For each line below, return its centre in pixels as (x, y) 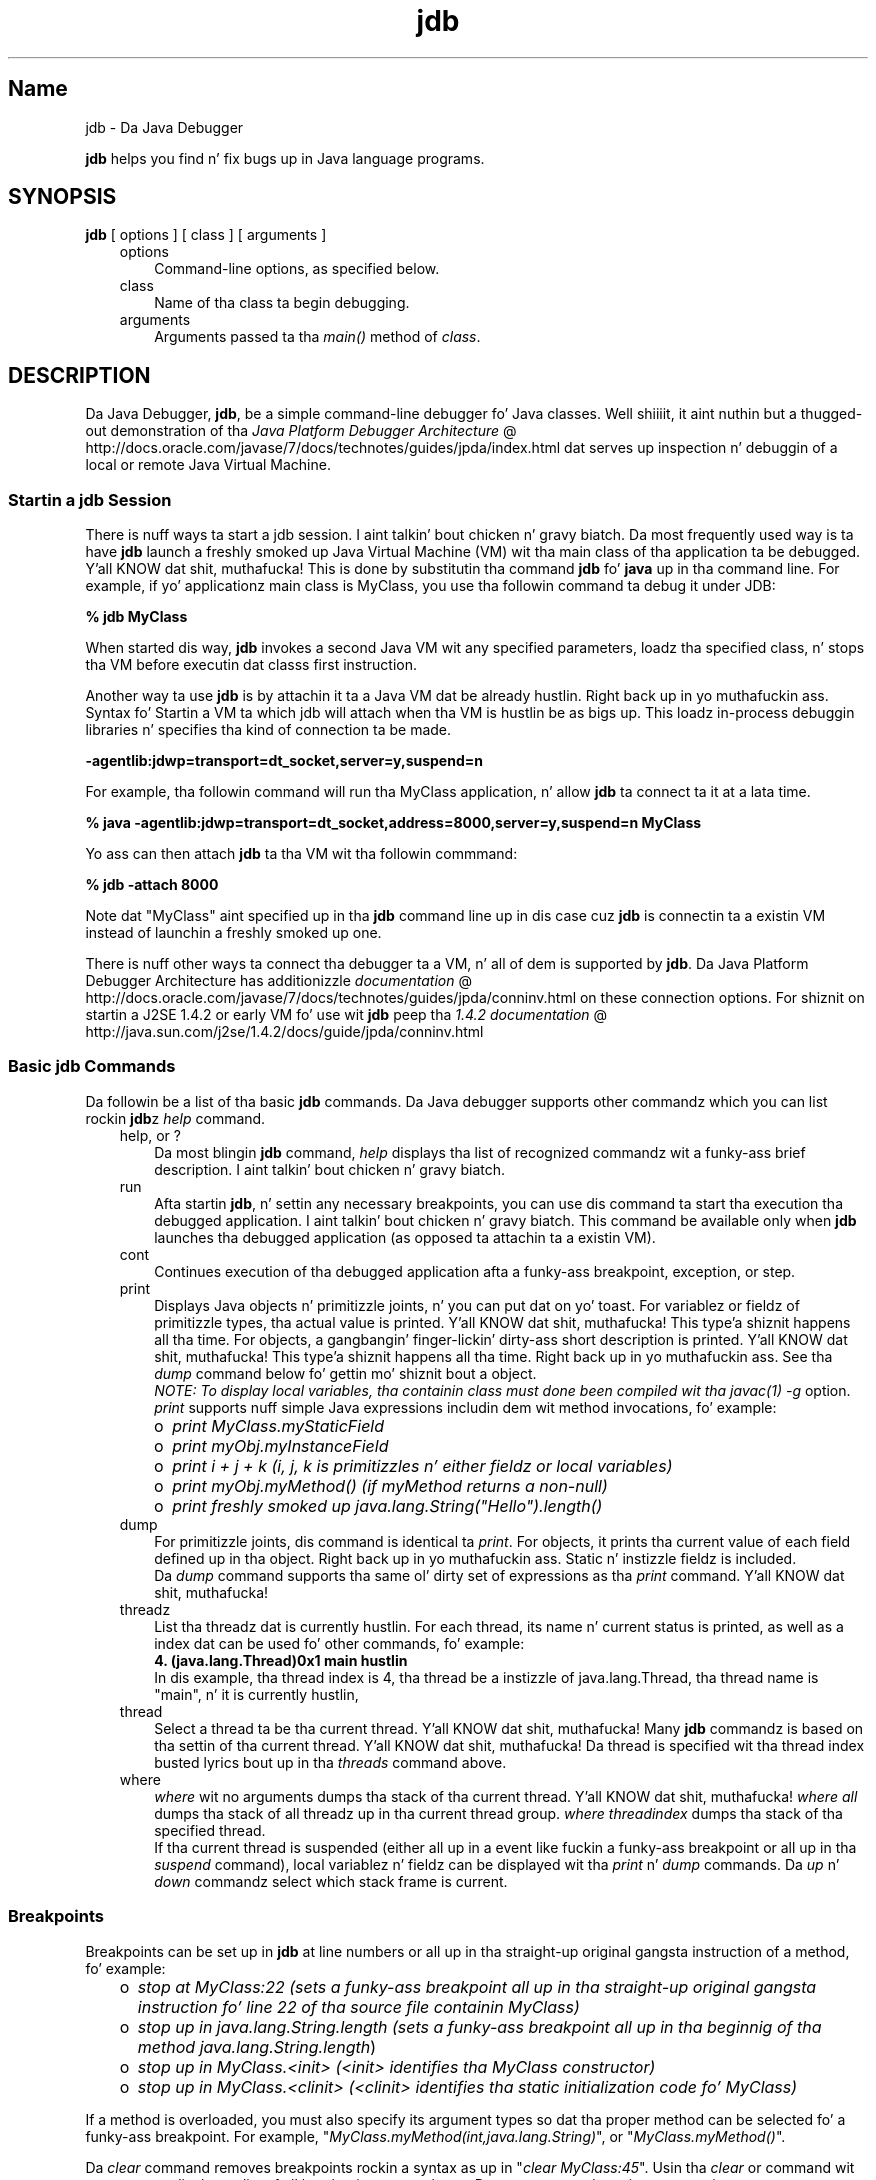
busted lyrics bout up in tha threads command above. (330, 1762)
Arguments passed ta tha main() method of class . (317, 337)
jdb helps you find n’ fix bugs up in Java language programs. (285, 158)
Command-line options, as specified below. (297, 269)
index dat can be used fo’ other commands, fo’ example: (339, 1643)
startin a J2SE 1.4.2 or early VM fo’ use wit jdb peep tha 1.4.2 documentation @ (346, 1015)
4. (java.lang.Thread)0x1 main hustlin (281, 1660)
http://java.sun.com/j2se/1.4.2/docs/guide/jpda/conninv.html (284, 1032)
